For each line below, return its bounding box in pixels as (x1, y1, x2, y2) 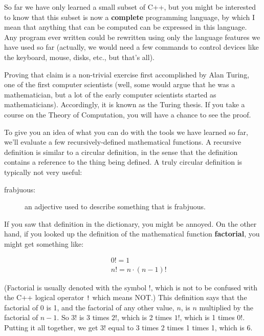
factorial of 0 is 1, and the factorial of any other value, (4, 302, 174, 312)
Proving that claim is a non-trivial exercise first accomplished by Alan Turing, (4, 69, 250, 80)
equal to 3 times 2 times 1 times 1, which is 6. (108, 322, 253, 332)
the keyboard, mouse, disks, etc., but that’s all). (4, 51, 155, 62)
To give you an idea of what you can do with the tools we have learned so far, (4, 126, 248, 137)
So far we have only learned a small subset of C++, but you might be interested (4, 2, 256, 12)
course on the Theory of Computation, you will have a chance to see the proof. (4, 109, 251, 120)
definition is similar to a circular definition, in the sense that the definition (4, 146, 238, 157)
